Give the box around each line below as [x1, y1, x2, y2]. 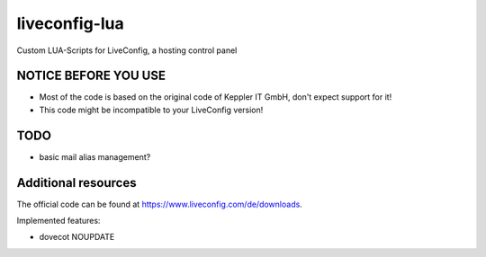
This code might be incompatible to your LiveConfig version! [39, 104, 264, 115]
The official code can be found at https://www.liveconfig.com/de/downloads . [16, 199, 303, 209]
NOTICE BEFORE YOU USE [16, 68, 166, 84]
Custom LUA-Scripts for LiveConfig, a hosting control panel [16, 45, 238, 56]
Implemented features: [16, 216, 101, 226]
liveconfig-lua [16, 13, 125, 33]
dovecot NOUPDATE [39, 232, 115, 243]
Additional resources [16, 175, 137, 191]
